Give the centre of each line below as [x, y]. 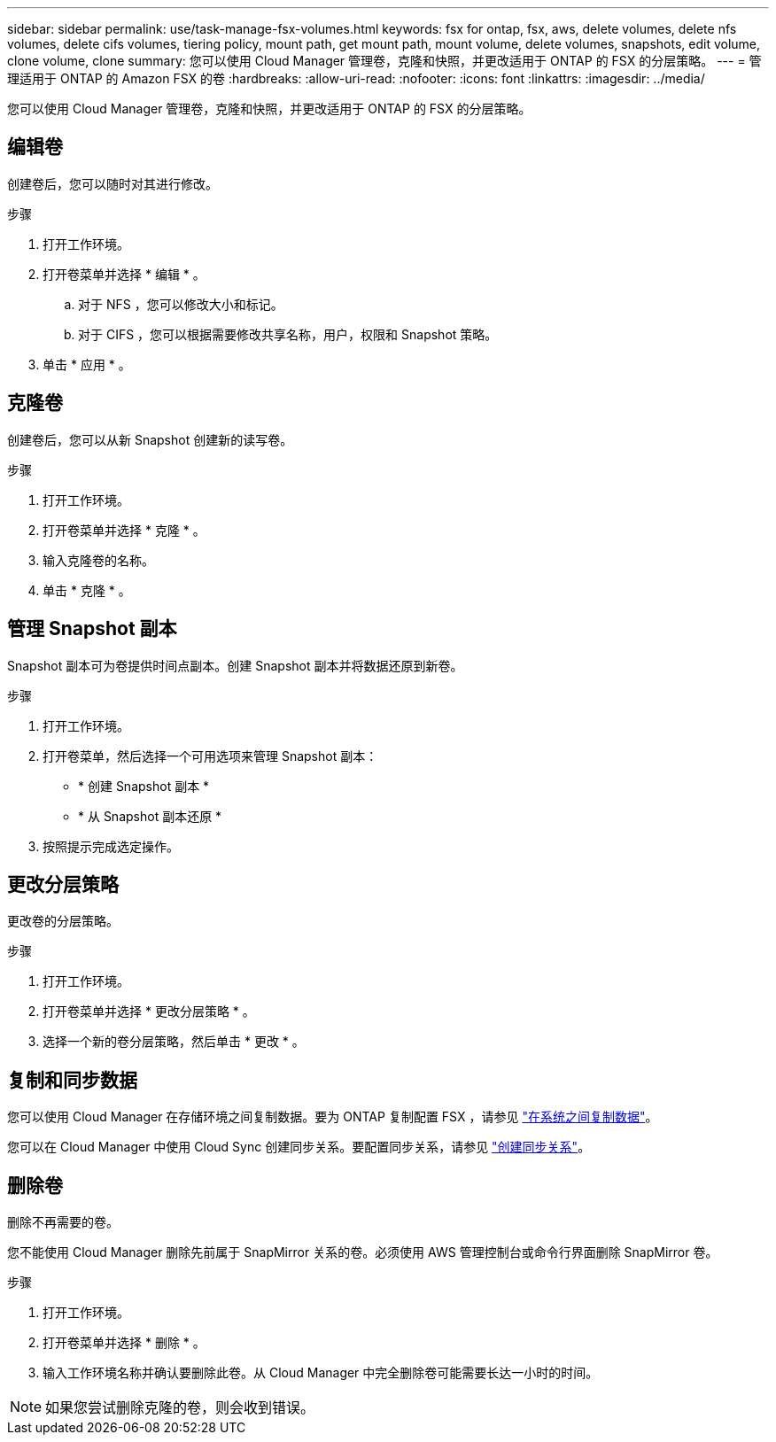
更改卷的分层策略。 [63, 921]
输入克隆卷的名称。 [98, 560]
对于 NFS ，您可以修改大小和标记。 [181, 304]
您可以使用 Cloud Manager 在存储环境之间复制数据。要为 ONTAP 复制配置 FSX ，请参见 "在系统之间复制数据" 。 [333, 1117]
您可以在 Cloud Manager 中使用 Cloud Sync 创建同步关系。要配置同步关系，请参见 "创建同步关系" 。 [299, 1147]
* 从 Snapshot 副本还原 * [150, 816]
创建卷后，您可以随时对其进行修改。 [113, 183]
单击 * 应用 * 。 [87, 364]
